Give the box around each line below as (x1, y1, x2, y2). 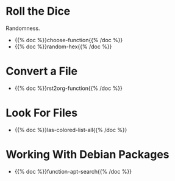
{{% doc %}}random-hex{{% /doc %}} (14, 43, 112, 50)
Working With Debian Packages (5, 148, 170, 161)
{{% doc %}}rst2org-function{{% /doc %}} (14, 84, 123, 92)
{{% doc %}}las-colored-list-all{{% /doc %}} (14, 126, 127, 133)
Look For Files (5, 106, 77, 120)
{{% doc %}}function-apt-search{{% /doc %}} (14, 168, 132, 175)
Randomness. (5, 24, 40, 32)
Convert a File (5, 64, 77, 78)
